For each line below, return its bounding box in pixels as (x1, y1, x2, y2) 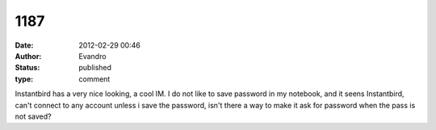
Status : (15, 63, 40, 73)
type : (15, 73, 34, 84)
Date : (15, 40, 34, 50)
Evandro (78, 51, 107, 61)
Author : (15, 51, 42, 61)
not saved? (15, 111, 52, 121)
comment (78, 73, 111, 84)
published (78, 63, 112, 73)
